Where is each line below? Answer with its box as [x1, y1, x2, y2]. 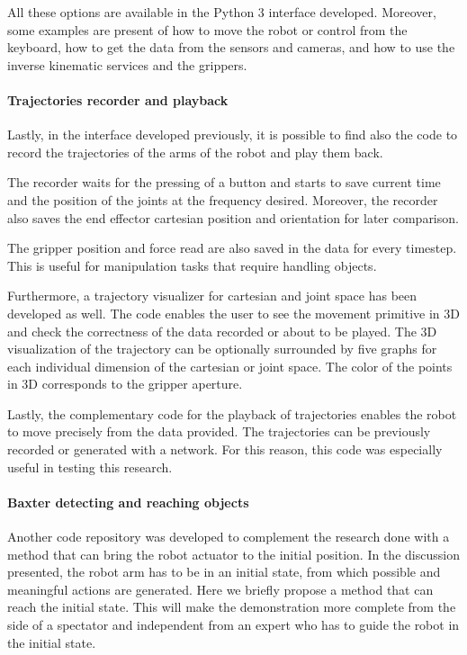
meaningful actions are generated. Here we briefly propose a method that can [7, 579, 434, 598]
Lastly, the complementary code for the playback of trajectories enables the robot [7, 404, 457, 423]
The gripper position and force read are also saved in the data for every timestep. [7, 238, 457, 257]
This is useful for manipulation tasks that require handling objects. [7, 256, 377, 274]
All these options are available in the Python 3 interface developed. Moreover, [7, 3, 436, 21]
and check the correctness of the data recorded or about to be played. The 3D [7, 321, 437, 340]
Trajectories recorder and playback [7, 90, 229, 109]
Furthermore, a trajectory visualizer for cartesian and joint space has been [7, 286, 418, 305]
